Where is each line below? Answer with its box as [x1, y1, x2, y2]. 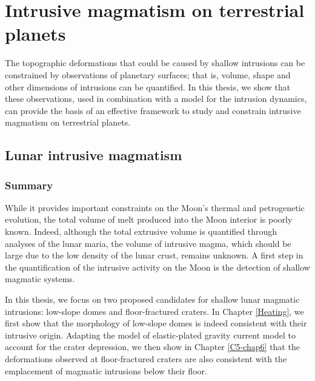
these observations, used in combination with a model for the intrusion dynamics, [5, 92, 307, 105]
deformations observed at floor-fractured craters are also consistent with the [5, 352, 287, 365]
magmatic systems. [5, 272, 75, 285]
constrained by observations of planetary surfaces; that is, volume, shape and [5, 68, 291, 81]
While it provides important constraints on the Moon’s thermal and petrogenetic [5, 201, 305, 214]
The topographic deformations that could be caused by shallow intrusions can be [5, 56, 305, 69]
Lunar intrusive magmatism [5, 146, 182, 164]
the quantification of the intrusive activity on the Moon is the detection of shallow [5, 260, 310, 273]
